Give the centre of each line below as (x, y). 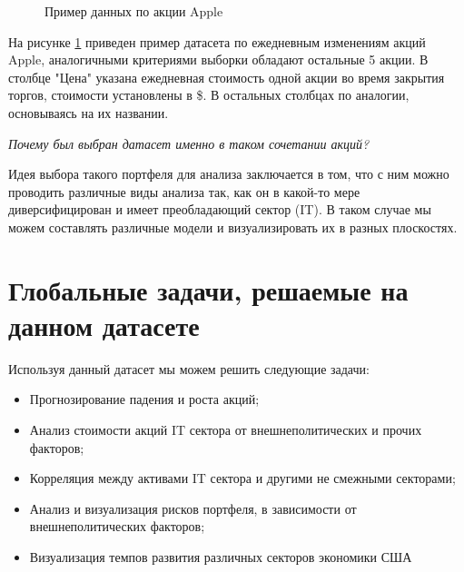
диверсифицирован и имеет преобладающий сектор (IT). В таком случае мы (220, 209)
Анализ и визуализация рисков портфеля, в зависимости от (193, 508)
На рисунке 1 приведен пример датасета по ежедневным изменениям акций (217, 41)
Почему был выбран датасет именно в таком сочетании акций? (189, 143)
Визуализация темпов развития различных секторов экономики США (221, 557)
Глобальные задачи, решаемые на (208, 289)
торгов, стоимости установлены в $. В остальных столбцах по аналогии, (209, 95)
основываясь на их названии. (89, 112)
